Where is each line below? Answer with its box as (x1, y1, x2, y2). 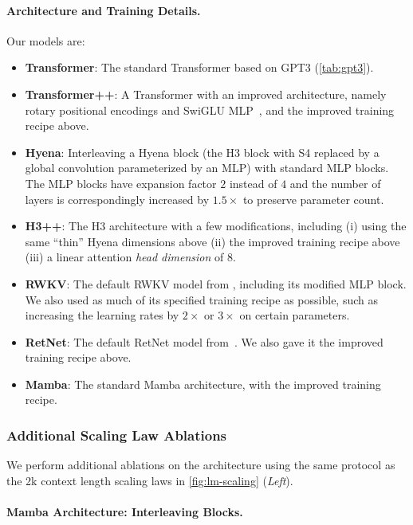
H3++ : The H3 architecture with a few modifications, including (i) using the (25, 217, 407, 234)
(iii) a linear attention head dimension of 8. (25, 249, 236, 265)
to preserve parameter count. (242, 190, 384, 207)
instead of (229, 174, 277, 191)
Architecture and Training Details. (6, 2, 201, 18)
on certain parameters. (239, 307, 350, 323)
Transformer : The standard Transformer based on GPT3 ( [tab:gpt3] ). (25, 59, 374, 76)
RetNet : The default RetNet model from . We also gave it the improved (25, 333, 383, 350)
